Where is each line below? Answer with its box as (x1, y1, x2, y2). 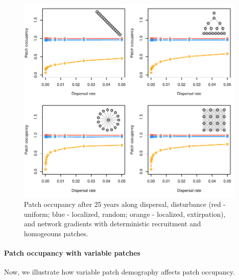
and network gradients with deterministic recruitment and (24, 218, 201, 229)
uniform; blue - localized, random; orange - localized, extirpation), (24, 208, 226, 219)
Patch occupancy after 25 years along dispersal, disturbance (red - (24, 199, 226, 209)
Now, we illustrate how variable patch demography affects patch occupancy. (4, 267, 235, 277)
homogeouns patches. (24, 228, 88, 239)
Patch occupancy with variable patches (4, 248, 140, 258)
